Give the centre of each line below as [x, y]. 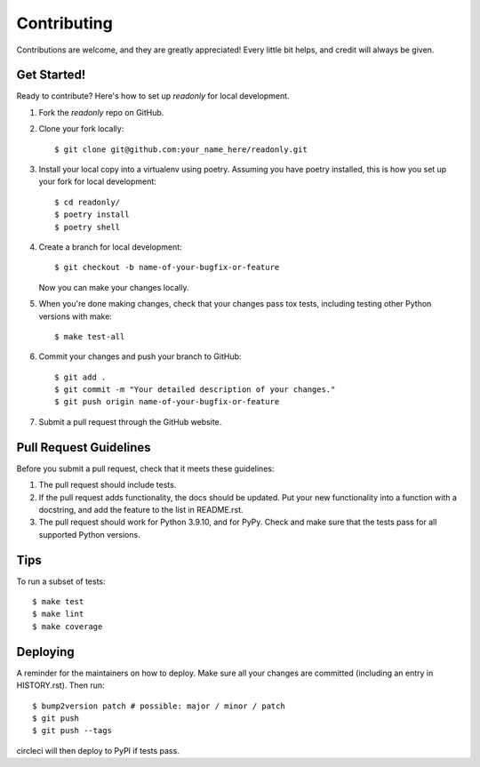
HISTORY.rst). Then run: [60, 685]
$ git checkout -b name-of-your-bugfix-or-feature [167, 268]
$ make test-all [90, 336]
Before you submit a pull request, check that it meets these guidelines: [145, 468]
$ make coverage [68, 626]
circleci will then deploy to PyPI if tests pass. [98, 750]
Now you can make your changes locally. [114, 287]
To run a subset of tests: [61, 581]
